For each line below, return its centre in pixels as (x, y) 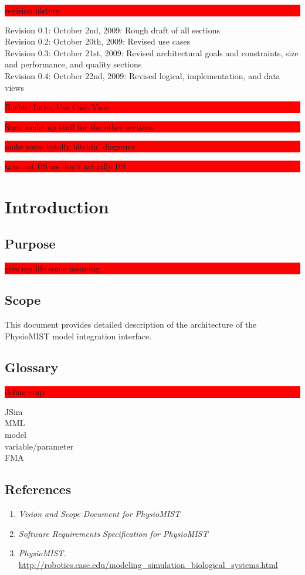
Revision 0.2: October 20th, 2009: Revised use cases (98, 41)
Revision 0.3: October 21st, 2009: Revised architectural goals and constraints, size (152, 52)
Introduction (57, 206)
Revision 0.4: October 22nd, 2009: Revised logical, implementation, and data (143, 75)
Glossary (32, 367)
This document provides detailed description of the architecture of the (131, 324)
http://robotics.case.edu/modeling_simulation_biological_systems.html (148, 564)
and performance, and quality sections (73, 64)
